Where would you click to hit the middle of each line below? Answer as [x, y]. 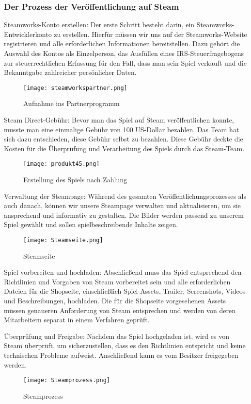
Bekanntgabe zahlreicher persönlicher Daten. [70, 72]
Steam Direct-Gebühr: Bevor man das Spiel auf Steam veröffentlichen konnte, [119, 120]
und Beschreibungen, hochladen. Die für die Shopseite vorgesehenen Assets [115, 301]
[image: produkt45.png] [62, 164]
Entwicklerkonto [28, 34]
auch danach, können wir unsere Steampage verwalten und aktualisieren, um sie [122, 205]
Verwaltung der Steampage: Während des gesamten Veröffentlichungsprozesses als [125, 196]
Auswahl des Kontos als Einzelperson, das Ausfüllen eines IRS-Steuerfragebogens [124, 53]
